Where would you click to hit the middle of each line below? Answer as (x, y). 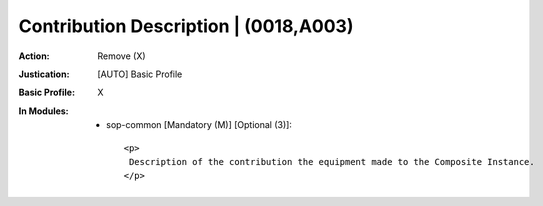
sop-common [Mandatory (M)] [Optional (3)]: (199, 125)
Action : (34, 56)
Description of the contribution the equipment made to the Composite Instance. (331, 161)
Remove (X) (121, 56)
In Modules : (43, 111)
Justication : (44, 74)
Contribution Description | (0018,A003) (186, 26)
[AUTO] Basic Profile (140, 74)
